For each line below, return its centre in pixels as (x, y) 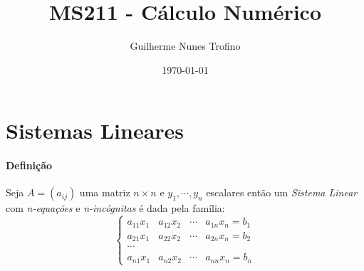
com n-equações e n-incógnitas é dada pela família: (115, 208)
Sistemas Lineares (95, 131)
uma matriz (105, 192)
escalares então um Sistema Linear (282, 192)
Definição (29, 165)
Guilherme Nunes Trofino (185, 46)
